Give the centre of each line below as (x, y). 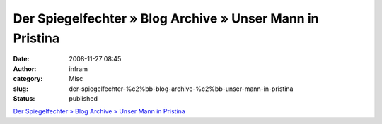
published (83, 98)
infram (79, 69)
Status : (24, 98)
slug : (21, 89)
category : (28, 79)
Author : (25, 69)
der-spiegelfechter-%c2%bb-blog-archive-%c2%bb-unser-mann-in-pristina (181, 89)
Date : (21, 59)
